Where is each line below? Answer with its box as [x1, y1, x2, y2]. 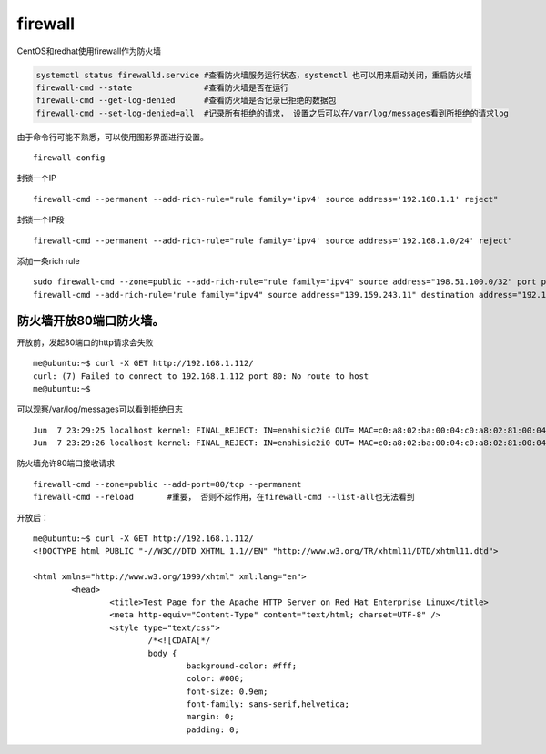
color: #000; [186, 674, 245, 684]
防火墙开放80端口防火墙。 [16, 312, 165, 328]
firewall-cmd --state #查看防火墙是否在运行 [35, 82, 289, 93]
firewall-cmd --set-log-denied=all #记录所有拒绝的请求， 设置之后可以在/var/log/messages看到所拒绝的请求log [35, 107, 510, 118]
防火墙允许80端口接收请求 [16, 458, 116, 469]
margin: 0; [186, 711, 236, 722]
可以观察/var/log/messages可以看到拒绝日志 [16, 403, 184, 414]
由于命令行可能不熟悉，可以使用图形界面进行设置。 [16, 131, 208, 142]
